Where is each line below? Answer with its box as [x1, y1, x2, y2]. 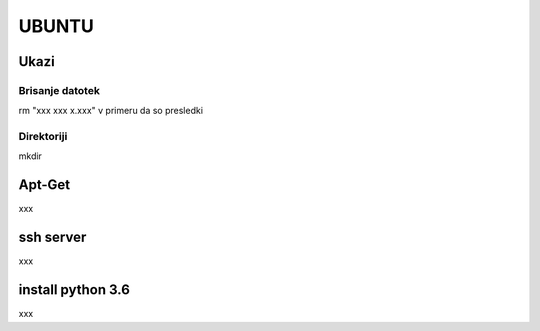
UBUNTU [18, 15, 95, 37]
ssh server [18, 229, 87, 246]
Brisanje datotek [18, 83, 100, 97]
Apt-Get [18, 176, 71, 194]
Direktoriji [18, 130, 68, 144]
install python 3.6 [18, 281, 130, 299]
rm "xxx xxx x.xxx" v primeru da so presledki [18, 105, 204, 117]
